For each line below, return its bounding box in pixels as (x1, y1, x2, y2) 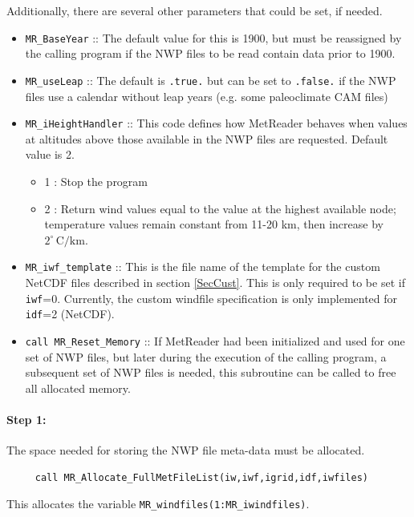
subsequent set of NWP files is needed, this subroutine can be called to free (25, 364, 396, 381)
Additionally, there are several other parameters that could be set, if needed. (6, 2, 383, 18)
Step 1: (6, 410, 47, 427)
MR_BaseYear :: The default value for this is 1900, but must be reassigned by (25, 29, 402, 46)
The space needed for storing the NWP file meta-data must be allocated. (6, 442, 365, 458)
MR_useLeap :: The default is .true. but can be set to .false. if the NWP (25, 71, 396, 88)
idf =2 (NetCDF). (25, 305, 115, 322)
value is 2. (25, 146, 75, 163)
